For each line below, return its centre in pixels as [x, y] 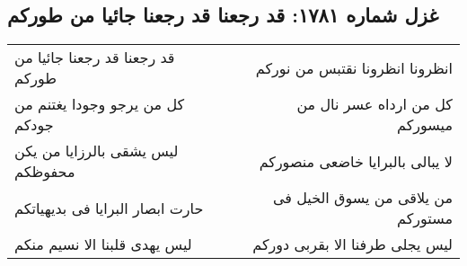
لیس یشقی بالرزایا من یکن [97, 151]
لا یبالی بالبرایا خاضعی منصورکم [356, 161]
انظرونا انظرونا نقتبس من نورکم [354, 67]
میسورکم [425, 125]
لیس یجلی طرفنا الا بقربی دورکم [352, 244]
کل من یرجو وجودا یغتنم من [100, 104]
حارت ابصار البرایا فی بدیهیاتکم [109, 208]
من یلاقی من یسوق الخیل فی [362, 198]
